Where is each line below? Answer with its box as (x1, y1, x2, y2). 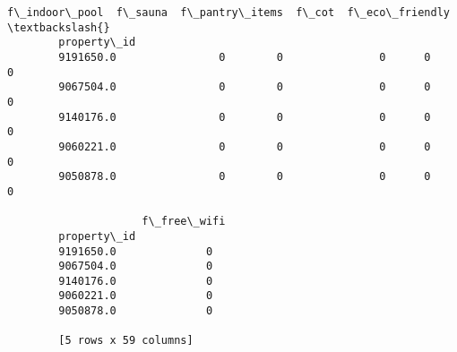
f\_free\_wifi (142, 215, 226, 228)
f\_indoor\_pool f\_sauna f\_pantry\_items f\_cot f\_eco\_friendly (7, 6, 450, 19)
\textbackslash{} (7, 21, 110, 34)
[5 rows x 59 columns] (58, 334, 194, 348)
